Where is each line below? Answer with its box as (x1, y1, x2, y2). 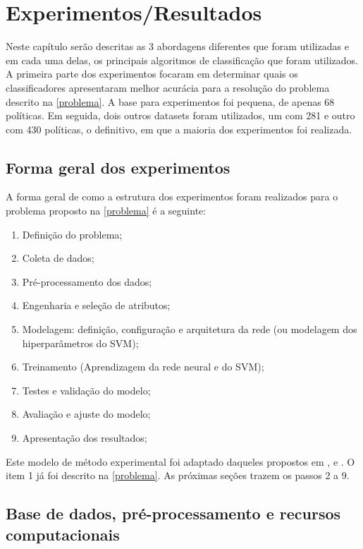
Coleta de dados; (22, 251, 94, 265)
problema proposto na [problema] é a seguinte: (6, 203, 207, 218)
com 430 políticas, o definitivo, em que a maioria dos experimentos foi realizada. (6, 121, 352, 136)
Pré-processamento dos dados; (22, 274, 152, 289)
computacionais (6, 523, 120, 545)
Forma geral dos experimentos (6, 156, 230, 178)
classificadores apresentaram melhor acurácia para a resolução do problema (6, 80, 330, 95)
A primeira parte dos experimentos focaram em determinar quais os (6, 66, 298, 81)
